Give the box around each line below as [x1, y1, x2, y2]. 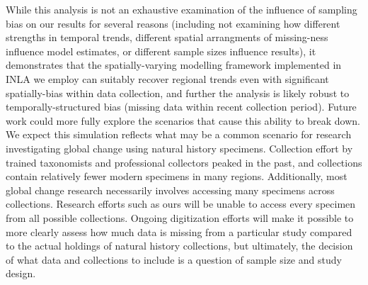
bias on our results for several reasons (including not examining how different [6, 16, 340, 30]
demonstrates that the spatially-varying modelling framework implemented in [6, 57, 342, 72]
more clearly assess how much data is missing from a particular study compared [6, 224, 352, 239]
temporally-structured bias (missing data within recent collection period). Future [6, 99, 357, 114]
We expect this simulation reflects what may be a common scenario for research [6, 127, 352, 142]
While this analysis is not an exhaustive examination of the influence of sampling [6, 2, 357, 16]
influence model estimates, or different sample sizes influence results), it [6, 43, 316, 58]
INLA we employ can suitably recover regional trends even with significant [6, 71, 329, 86]
